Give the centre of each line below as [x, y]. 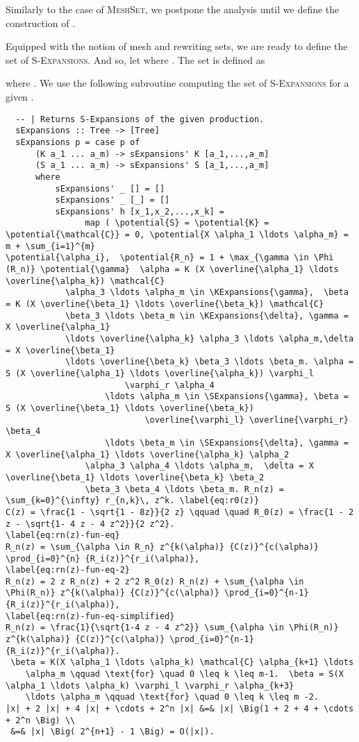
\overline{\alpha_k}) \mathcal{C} [85, 281]
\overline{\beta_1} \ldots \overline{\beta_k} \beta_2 [135, 477]
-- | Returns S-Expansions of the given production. [140, 119]
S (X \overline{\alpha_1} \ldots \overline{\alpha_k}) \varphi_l [160, 373]
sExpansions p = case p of [78, 142]
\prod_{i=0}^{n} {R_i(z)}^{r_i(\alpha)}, [103, 558]
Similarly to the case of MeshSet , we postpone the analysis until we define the [173, 9]
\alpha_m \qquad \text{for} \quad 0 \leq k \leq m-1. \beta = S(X [184, 674]
